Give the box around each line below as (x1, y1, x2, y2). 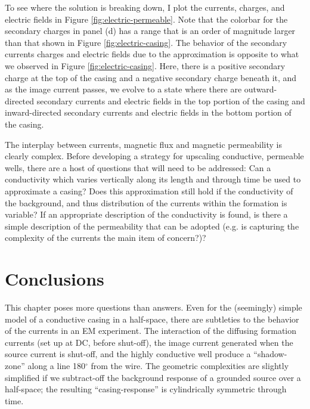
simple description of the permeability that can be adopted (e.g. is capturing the (5, 219, 299, 232)
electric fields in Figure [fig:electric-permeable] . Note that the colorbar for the (5, 13, 288, 25)
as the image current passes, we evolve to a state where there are (5, 83, 242, 95)
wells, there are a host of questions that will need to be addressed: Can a (5, 161, 271, 173)
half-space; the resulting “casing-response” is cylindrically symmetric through (5, 383, 287, 395)
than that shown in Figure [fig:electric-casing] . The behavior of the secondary (5, 36, 287, 48)
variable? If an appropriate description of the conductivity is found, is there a (5, 208, 288, 221)
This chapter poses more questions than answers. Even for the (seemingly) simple (5, 301, 302, 313)
